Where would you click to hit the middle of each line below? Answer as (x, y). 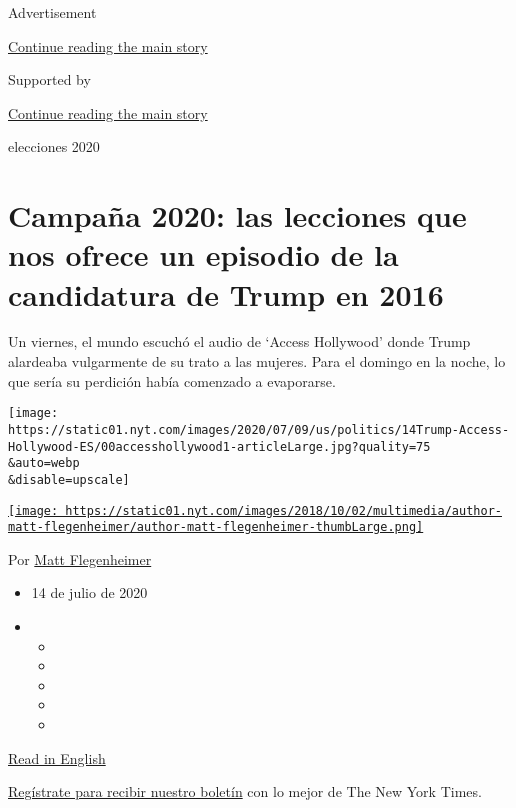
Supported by (49, 79)
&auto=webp (44, 463)
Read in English (57, 757)
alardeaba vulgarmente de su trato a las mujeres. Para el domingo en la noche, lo (257, 361)
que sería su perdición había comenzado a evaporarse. (172, 380)
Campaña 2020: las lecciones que (237, 215)
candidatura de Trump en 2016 (226, 293)
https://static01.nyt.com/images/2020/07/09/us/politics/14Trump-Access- (259, 429)
